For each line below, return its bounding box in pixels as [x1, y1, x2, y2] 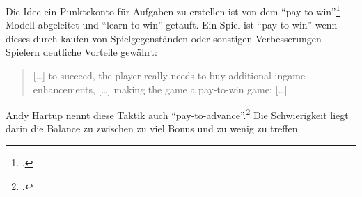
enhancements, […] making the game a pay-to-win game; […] [33, 81, 288, 96]
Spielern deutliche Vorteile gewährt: [6, 45, 157, 59]
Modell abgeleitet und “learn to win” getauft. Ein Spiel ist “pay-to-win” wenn [6, 17, 338, 32]
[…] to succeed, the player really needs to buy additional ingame [33, 68, 306, 83]
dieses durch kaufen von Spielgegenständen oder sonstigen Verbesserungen [6, 31, 322, 45]
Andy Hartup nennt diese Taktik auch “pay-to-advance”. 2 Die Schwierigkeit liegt [6, 106, 349, 122]
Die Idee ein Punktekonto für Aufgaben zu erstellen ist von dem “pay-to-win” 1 [6, 2, 340, 18]
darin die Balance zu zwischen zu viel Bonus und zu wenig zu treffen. [6, 121, 301, 136]
